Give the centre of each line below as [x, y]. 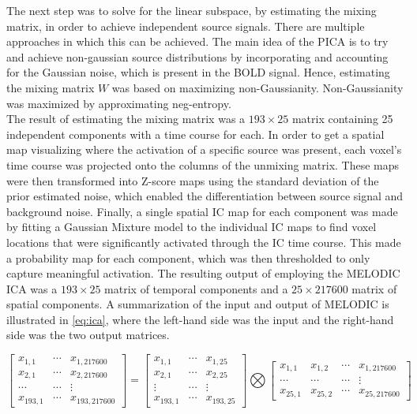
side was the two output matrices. [88, 335]
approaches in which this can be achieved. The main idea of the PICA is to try [197, 41]
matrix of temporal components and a [196, 288]
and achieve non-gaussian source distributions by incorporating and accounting [197, 56]
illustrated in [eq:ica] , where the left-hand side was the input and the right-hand [200, 319]
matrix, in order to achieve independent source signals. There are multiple [186, 26]
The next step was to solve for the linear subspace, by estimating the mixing [192, 10]
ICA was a [32, 288]
